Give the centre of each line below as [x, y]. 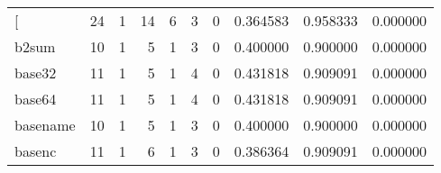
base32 [36, 73]
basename [45, 125]
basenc [36, 151]
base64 [36, 99]
